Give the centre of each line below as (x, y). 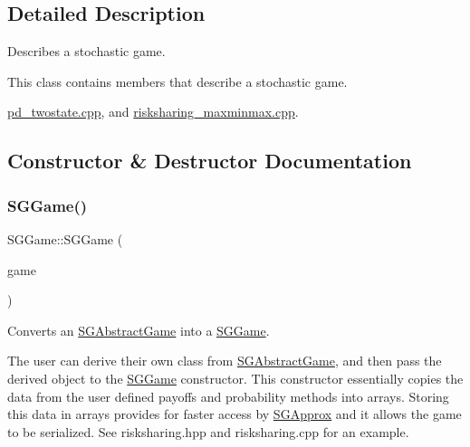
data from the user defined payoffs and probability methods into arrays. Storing (228, 396)
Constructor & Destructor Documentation (210, 161)
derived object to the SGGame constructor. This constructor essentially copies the (235, 378)
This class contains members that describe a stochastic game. (177, 81)
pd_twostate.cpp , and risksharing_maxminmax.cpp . (153, 112)
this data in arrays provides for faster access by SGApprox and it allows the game (235, 414)
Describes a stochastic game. (86, 51)
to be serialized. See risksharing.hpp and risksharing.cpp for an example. (208, 431)
